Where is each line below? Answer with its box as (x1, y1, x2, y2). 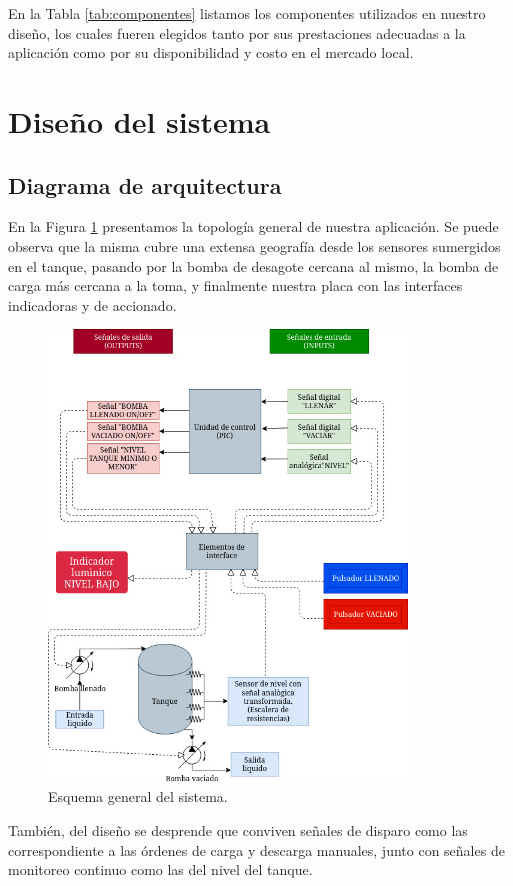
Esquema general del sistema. (48, 786, 228, 807)
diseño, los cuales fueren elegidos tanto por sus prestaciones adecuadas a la (8, 22, 466, 43)
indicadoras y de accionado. (8, 294, 177, 315)
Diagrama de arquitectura (8, 169, 282, 200)
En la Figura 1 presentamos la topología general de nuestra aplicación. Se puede (8, 216, 499, 237)
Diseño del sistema (8, 100, 271, 141)
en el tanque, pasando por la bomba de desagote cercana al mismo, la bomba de (8, 255, 499, 276)
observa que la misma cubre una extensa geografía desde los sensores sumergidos (8, 235, 501, 256)
